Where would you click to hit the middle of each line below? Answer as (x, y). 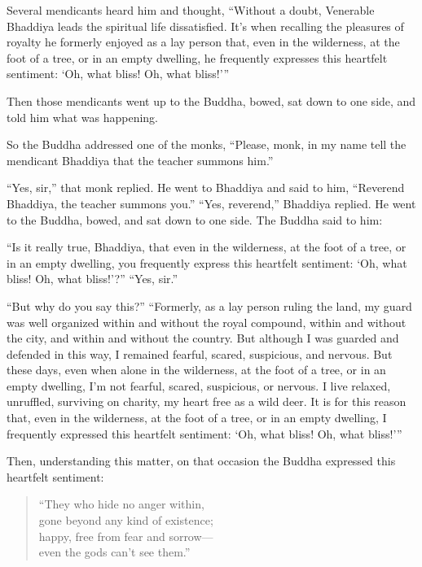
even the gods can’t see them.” (114, 552)
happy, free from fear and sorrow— (126, 536)
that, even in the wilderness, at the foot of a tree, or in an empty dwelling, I (197, 418)
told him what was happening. (82, 117)
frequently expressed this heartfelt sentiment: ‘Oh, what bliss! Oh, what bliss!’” (204, 433)
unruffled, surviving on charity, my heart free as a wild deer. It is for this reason (207, 401)
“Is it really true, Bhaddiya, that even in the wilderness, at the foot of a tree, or (207, 247)
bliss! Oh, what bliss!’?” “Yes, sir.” (92, 279)
